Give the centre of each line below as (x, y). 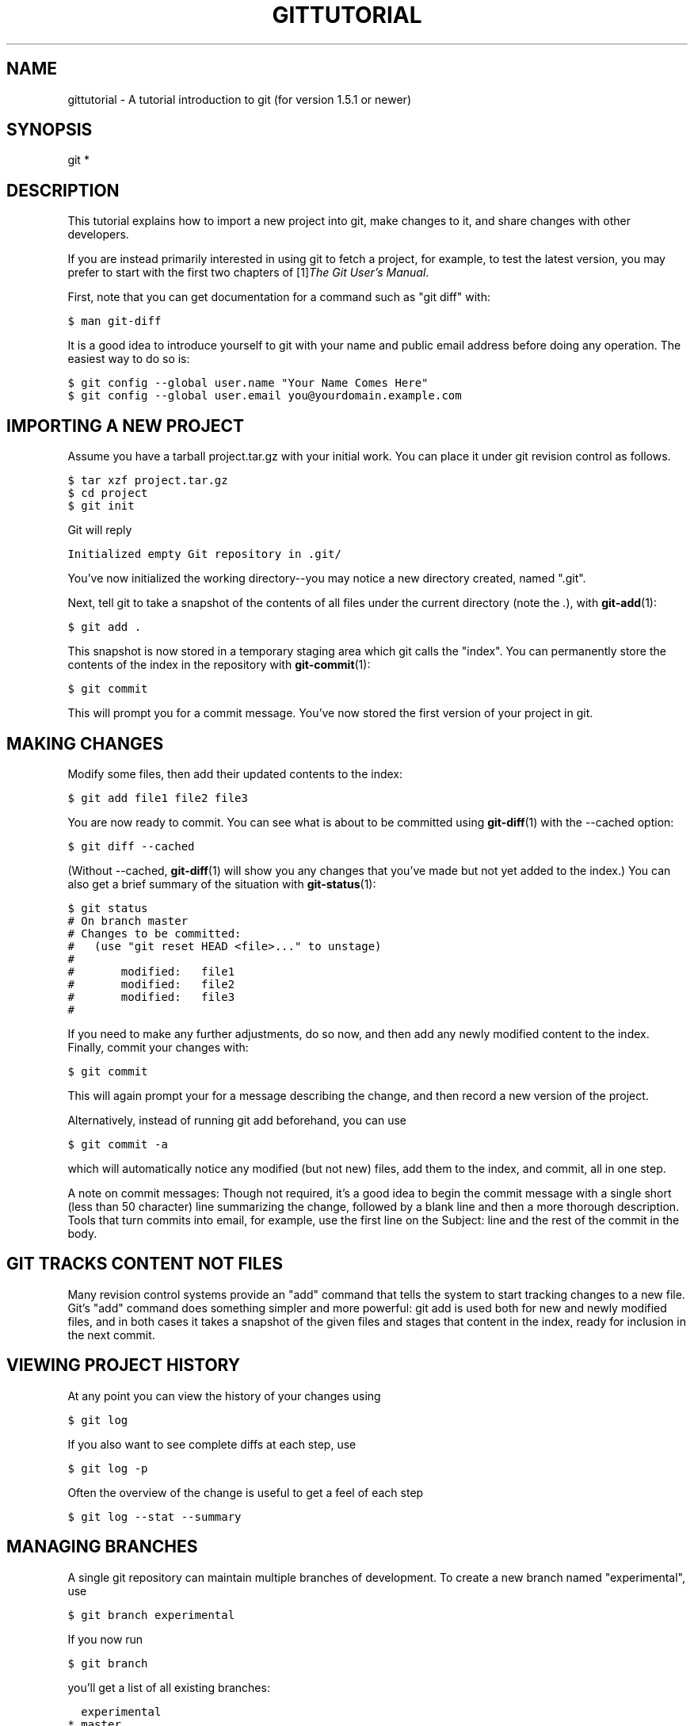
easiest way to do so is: (129, 359)
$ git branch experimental (151, 1615)
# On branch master (128, 920)
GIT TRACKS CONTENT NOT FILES (145, 1264)
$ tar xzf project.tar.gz (148, 481)
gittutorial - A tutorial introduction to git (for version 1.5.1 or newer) (239, 99)
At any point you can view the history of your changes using (224, 1396)
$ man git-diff (114, 321)
